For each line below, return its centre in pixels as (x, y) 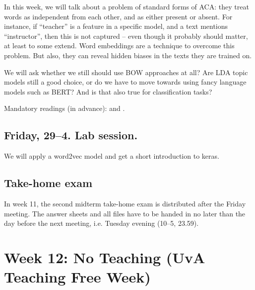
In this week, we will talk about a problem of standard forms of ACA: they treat (127, 6)
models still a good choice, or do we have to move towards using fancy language (125, 82)
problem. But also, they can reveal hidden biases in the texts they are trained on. (128, 55)
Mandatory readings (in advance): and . (64, 108)
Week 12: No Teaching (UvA (105, 257)
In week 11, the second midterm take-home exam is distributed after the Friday (125, 203)
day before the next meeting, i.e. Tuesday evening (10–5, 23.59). (101, 223)
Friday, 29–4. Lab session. (71, 135)
